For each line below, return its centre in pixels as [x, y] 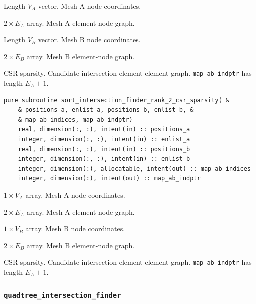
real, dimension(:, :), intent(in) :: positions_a [104, 130]
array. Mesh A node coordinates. [75, 195]
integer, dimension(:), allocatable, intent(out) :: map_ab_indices [134, 169]
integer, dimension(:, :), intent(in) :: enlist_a [104, 139]
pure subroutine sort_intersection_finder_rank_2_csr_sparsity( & [117, 100]
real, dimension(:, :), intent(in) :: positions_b [104, 149]
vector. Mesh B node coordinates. [89, 40]
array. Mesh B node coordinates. [75, 229]
